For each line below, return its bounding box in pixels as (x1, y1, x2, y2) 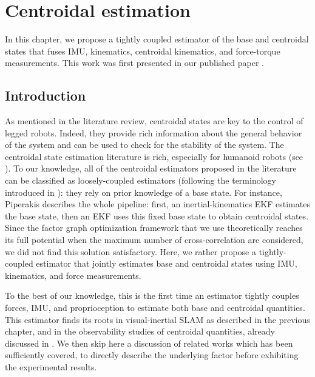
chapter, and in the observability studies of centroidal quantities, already (5, 325, 276, 338)
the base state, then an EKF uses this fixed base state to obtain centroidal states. (5, 209, 309, 222)
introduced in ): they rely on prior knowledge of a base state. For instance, (5, 185, 282, 198)
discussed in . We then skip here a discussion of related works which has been (5, 336, 293, 349)
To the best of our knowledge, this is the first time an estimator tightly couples (5, 289, 299, 302)
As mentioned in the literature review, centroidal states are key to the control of (5, 115, 303, 127)
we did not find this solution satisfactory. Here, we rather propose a (5, 245, 256, 258)
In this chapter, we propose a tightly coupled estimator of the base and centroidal (5, 33, 309, 45)
